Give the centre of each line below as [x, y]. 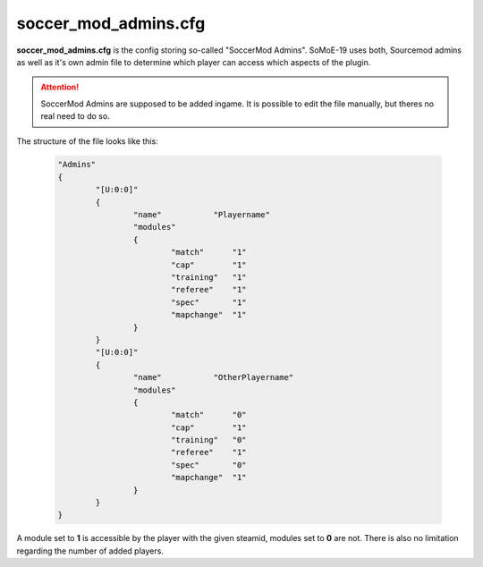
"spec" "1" [208, 302]
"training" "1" [208, 277]
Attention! [60, 87]
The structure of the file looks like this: [87, 141]
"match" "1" [208, 252]
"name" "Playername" [201, 215]
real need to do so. [76, 116]
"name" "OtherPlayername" [213, 377]
